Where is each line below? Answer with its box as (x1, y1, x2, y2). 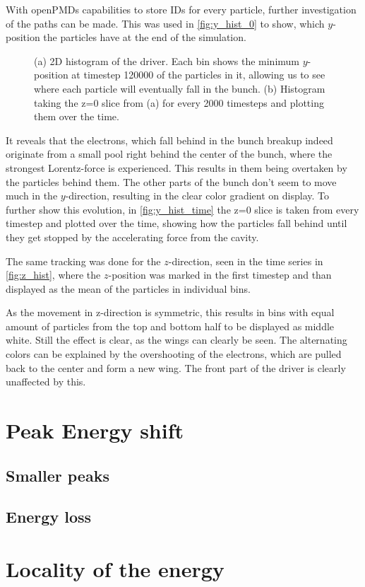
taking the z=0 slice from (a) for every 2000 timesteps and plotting (34, 95, 324, 110)
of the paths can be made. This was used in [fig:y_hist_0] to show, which (6, 16, 325, 30)
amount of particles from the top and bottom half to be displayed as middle (6, 318, 335, 333)
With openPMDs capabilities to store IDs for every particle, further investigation (6, 2, 357, 16)
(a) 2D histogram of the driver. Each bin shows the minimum (34, 53, 300, 68)
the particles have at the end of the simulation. (43, 30, 246, 45)
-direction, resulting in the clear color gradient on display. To (65, 188, 329, 203)
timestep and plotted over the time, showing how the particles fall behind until (6, 216, 347, 231)
